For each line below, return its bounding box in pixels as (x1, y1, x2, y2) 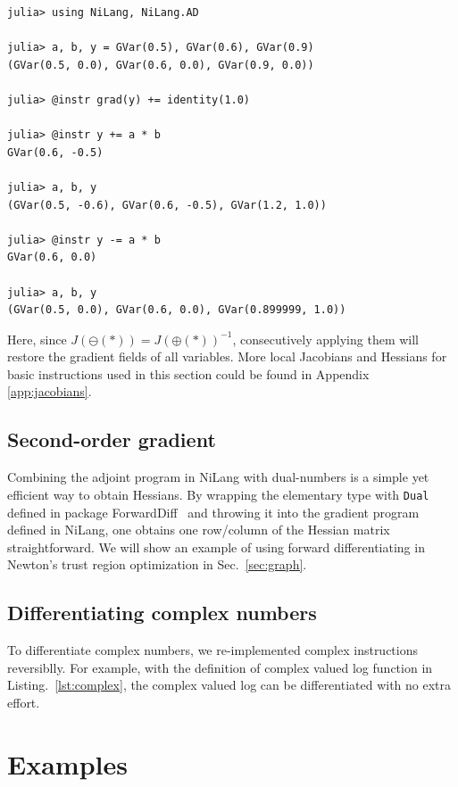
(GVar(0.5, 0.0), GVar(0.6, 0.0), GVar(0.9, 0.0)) (7, 58, 314, 71)
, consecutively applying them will (232, 329, 420, 348)
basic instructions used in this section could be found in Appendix (7, 364, 370, 383)
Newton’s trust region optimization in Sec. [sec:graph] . (7, 555, 307, 574)
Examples (7, 745, 128, 782)
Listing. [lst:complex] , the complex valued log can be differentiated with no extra (7, 675, 452, 694)
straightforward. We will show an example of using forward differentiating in (7, 537, 425, 556)
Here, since (7, 329, 67, 348)
